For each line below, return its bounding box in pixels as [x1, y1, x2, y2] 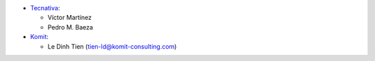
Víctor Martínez [47, 14, 92, 22]
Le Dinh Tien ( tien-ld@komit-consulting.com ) [47, 42, 177, 51]
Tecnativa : [30, 4, 60, 12]
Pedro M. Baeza [47, 23, 94, 31]
